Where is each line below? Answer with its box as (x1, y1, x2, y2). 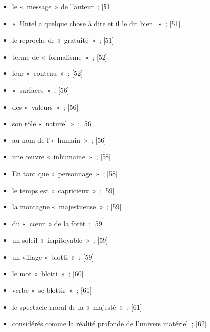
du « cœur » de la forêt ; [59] (12, 218, 104, 228)
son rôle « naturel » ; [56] (12, 118, 93, 129)
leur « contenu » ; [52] (12, 68, 83, 78)
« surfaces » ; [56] (12, 84, 69, 95)
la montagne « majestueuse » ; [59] (12, 201, 122, 212)
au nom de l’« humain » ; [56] (12, 134, 106, 145)
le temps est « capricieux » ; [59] (12, 185, 115, 195)
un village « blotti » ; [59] (12, 251, 94, 262)
